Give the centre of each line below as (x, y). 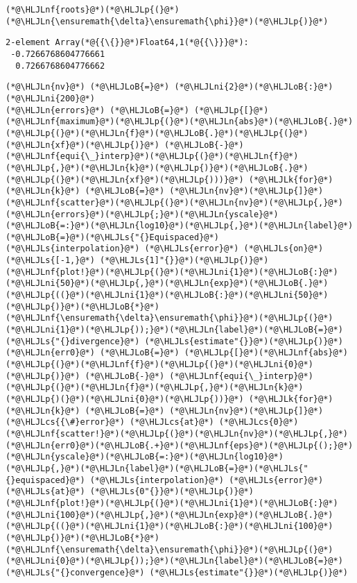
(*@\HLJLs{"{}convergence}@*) (75, 572)
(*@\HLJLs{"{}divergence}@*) (73, 341)
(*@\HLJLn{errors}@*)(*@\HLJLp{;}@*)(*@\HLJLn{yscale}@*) (142, 214)
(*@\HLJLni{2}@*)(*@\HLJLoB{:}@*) (254, 87)
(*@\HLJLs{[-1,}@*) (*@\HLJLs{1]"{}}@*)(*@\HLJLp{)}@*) (137, 261)
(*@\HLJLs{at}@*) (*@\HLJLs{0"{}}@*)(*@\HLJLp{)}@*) (130, 492)
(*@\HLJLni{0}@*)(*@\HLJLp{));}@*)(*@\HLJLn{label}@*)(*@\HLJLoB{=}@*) (174, 561)
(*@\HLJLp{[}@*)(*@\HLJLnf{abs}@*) (266, 353)
